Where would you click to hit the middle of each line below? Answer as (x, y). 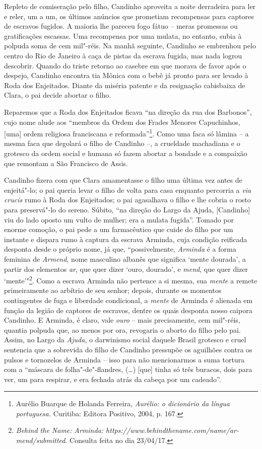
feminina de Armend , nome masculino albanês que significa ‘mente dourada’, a (125, 258)
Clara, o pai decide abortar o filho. (58, 95)
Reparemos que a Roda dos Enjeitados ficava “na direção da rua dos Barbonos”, (128, 111)
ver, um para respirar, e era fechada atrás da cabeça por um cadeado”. (113, 379)
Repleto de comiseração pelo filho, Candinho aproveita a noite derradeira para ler (130, 6)
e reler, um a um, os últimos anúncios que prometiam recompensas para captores (129, 16)
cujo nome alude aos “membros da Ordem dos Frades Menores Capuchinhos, (122, 122)
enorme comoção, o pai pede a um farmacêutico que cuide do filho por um (119, 229)
